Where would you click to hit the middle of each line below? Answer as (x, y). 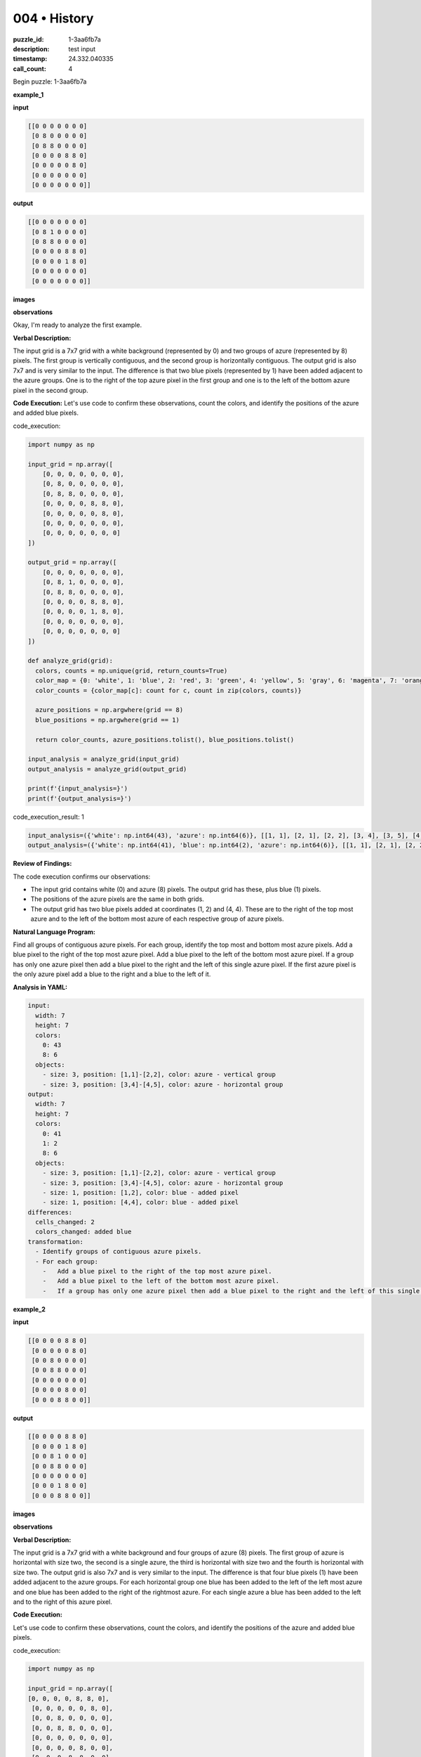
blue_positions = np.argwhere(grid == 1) (108, 720)
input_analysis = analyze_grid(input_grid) (104, 759)
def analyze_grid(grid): (71, 661)
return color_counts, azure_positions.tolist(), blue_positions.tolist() (165, 739)
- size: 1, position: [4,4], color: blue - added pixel (141, 1202)
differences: (50, 1212)
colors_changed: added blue (83, 1232)
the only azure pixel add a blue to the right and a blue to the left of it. (112, 974)
